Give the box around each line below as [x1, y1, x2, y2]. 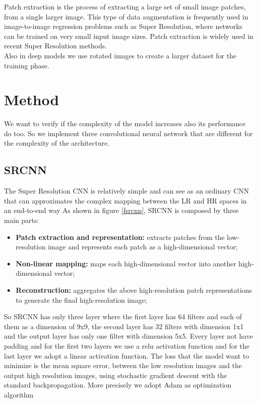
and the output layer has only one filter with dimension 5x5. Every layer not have [4, 331, 253, 341]
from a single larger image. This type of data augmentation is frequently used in [4, 11, 249, 21]
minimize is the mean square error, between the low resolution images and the [4, 360, 242, 371]
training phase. [4, 60, 50, 70]
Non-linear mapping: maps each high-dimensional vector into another [15, 258, 237, 268]
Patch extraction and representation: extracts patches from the [15, 231, 225, 242]
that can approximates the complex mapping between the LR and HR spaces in [4, 195, 247, 205]
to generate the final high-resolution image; [15, 294, 147, 305]
